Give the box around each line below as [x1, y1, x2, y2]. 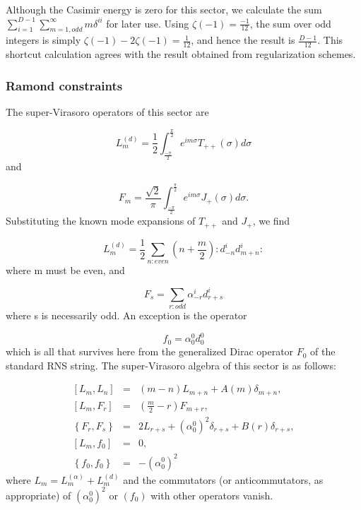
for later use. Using [106, 16, 189, 30]
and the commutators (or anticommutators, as [123, 472, 324, 487]
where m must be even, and [6, 262, 125, 277]
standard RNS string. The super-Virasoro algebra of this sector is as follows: [6, 357, 336, 372]
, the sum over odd [249, 16, 331, 30]
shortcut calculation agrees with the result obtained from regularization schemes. [6, 47, 356, 61]
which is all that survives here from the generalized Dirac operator [6, 344, 294, 359]
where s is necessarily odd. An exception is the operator [6, 308, 247, 323]
